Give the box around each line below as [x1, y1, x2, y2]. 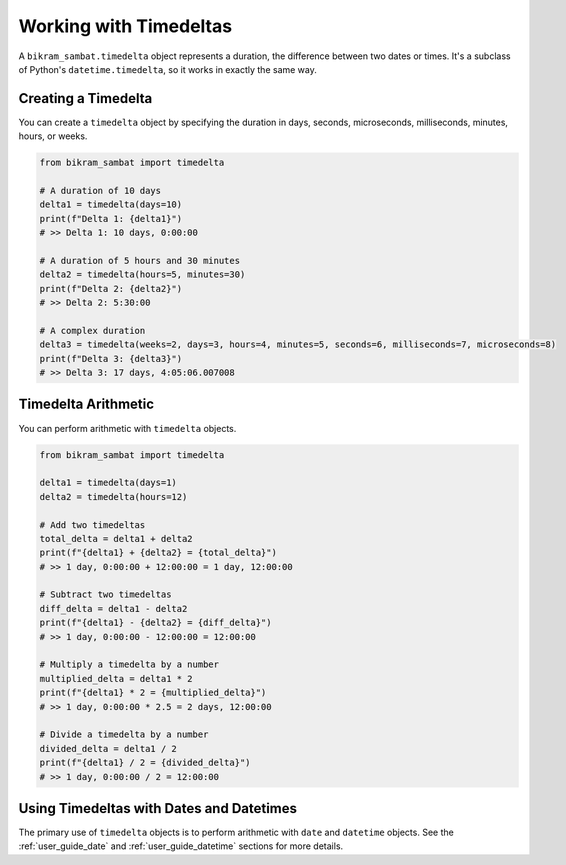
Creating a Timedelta [18, 90, 153, 107]
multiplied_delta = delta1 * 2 [39, 673, 194, 684]
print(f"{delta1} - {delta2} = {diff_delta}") [39, 617, 272, 629]
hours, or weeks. [18, 130, 88, 142]
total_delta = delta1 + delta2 [39, 533, 194, 544]
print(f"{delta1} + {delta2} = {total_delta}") [39, 547, 277, 559]
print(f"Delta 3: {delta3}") [39, 353, 183, 364]
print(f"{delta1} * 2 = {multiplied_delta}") [39, 687, 267, 699]
